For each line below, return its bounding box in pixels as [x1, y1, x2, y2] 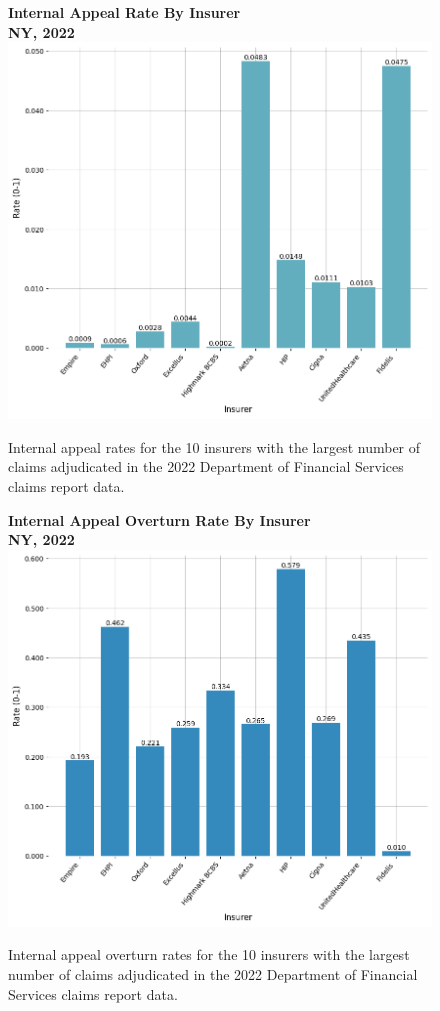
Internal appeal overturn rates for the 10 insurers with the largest [8, 944, 410, 965]
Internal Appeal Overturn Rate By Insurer [8, 509, 311, 530]
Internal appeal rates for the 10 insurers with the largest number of [8, 436, 421, 457]
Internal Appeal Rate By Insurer [8, 2, 241, 22]
